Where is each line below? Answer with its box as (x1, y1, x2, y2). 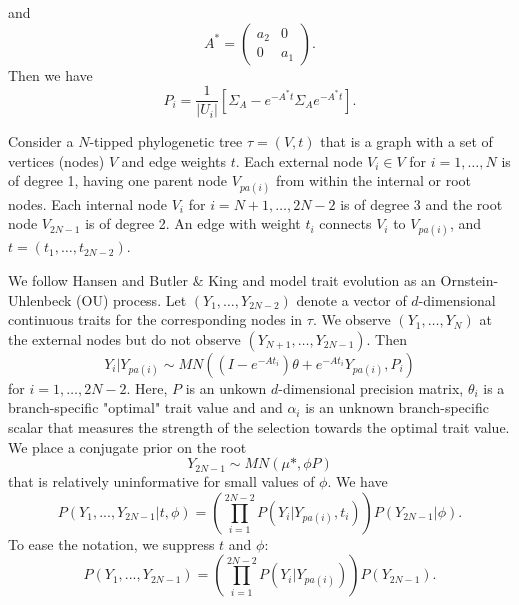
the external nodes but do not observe (8, 328, 241, 349)
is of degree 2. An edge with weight (85, 213, 301, 234)
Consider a (8, 131, 74, 152)
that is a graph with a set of (320, 131, 493, 152)
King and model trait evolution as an (208, 270, 436, 290)
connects (319, 213, 372, 234)
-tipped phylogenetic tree (89, 131, 243, 152)
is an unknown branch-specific (305, 397, 489, 418)
